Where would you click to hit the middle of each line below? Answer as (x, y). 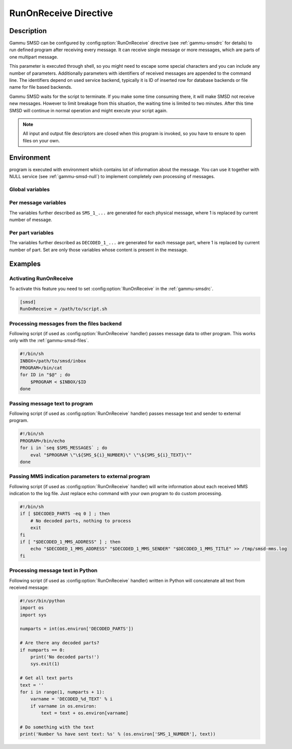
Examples (25, 264)
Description (28, 31)
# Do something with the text (57, 727)
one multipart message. (34, 57)
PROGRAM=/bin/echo (42, 441)
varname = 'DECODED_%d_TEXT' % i (71, 699)
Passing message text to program (51, 403)
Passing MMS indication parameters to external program (80, 477)
